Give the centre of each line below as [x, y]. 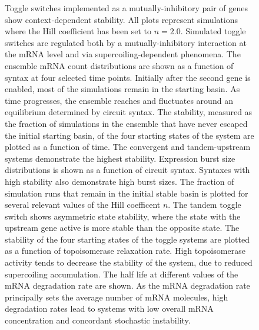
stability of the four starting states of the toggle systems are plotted [127, 239]
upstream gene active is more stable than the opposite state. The [122, 228]
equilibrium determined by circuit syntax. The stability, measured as [129, 112]
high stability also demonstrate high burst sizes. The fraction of [119, 181]
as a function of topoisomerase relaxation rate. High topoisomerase [125, 251]
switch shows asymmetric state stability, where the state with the [123, 216]
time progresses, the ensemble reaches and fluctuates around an [119, 100]
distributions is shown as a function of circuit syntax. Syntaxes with [127, 170]
